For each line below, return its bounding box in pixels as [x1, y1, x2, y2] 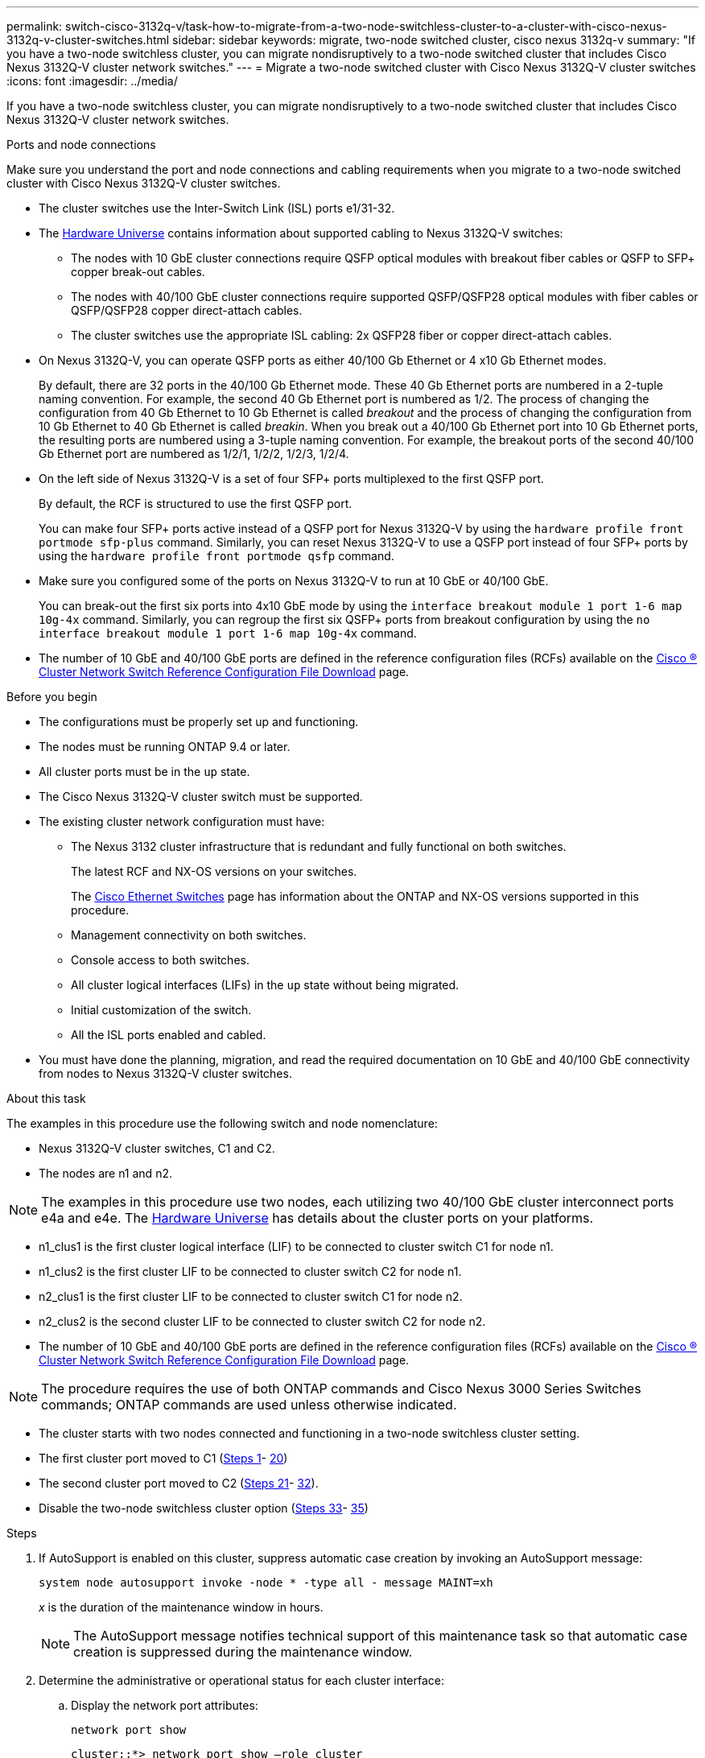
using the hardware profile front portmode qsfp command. [39, 549, 394, 563]
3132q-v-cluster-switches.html [6, 33, 170, 47]
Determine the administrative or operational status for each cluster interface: [39, 1673, 445, 1687]
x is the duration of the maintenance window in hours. [39, 1600, 324, 1614]
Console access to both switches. [71, 953, 249, 967]
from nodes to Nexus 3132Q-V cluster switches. [39, 1067, 292, 1080]
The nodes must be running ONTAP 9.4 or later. [39, 740, 291, 753]
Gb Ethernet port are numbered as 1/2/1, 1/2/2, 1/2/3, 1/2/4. [39, 447, 349, 460]
